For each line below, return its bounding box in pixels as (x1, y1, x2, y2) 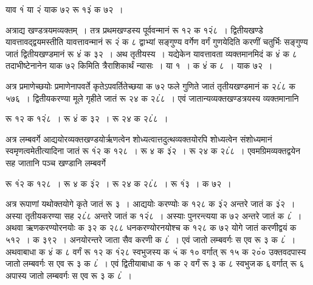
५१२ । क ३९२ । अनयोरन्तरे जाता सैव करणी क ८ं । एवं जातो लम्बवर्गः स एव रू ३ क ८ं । (5, 233, 296, 245)
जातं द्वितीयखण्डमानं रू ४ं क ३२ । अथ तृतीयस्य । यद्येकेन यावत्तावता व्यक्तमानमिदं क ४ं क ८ (5, 47, 297, 60)
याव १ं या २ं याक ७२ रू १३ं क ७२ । (5, 3, 123, 15)
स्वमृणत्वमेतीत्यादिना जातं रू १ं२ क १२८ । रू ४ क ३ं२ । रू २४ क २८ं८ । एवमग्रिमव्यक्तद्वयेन (5, 144, 301, 157)
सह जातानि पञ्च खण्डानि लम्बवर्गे (5, 156, 106, 169)
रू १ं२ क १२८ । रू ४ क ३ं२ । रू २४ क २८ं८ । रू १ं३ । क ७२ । (5, 177, 232, 189)
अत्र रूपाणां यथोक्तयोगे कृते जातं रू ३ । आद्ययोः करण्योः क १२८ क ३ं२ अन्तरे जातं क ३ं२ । (5, 197, 295, 210)
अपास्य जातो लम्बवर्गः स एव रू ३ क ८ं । (5, 269, 132, 281)
